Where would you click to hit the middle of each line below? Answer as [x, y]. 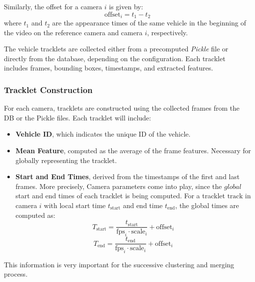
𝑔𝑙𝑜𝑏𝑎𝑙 [233, 187]
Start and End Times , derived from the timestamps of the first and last [127, 176]
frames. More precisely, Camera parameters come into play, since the [119, 186]
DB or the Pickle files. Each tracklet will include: [77, 117]
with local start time [75, 205]
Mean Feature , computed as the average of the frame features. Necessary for [133, 151]
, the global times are [207, 205]
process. [16, 274]
